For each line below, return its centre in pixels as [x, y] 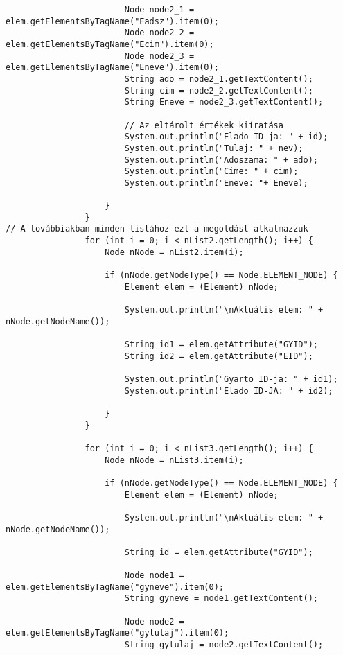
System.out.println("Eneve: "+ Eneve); [216, 183]
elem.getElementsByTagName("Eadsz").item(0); [112, 21]
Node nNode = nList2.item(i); [174, 252]
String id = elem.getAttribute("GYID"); [219, 552]
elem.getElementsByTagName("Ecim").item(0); [110, 44]
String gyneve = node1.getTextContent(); [221, 599]
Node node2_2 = [159, 33]
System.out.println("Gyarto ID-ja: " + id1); [231, 379]
